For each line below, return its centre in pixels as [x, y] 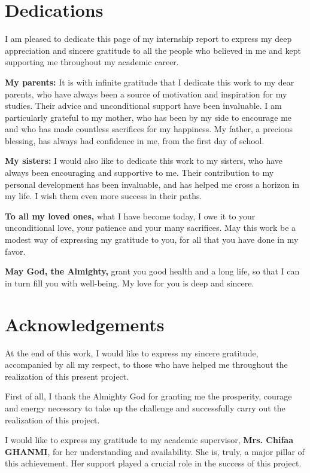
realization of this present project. [67, 376]
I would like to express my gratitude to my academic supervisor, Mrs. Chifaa [149, 440]
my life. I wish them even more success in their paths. [104, 196]
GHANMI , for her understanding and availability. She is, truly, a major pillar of [155, 451]
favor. [15, 251]
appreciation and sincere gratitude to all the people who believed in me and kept [153, 50]
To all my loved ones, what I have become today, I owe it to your [130, 216]
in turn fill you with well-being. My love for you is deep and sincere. [130, 283]
